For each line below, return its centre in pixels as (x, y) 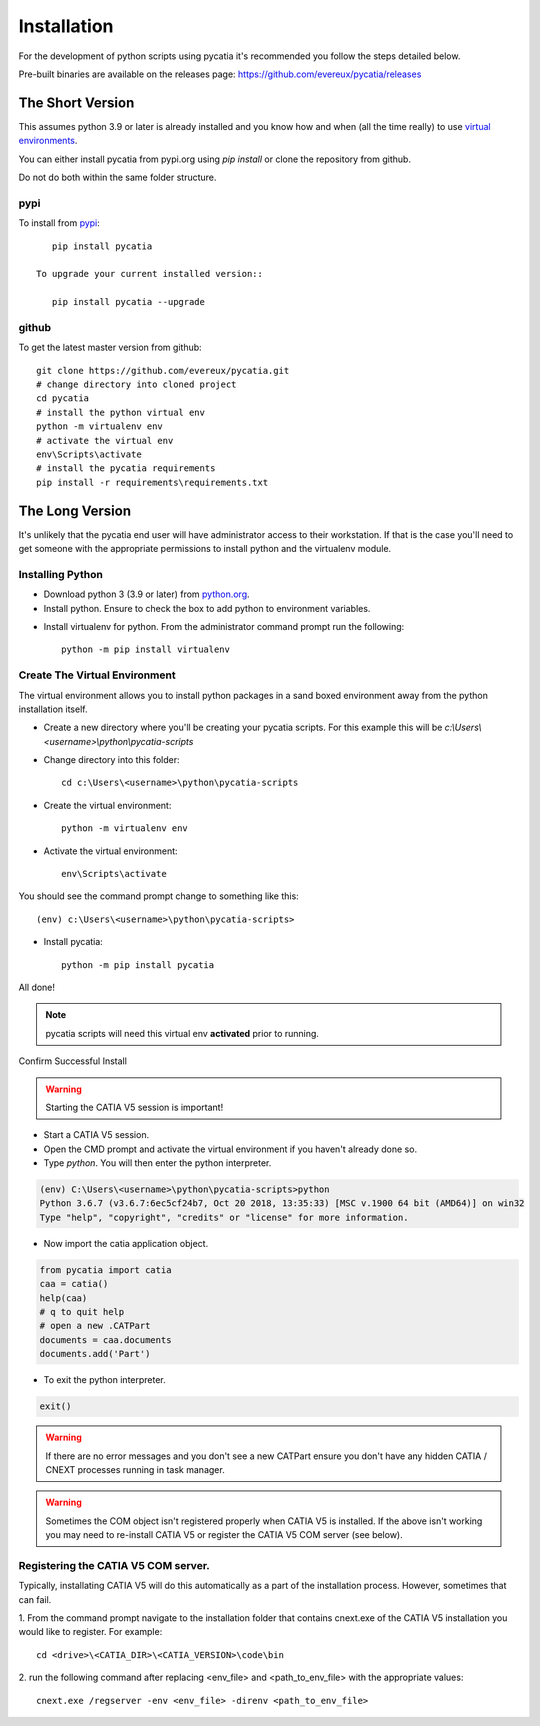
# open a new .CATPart (95, 1326)
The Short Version (76, 102)
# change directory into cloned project (136, 384)
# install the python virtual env (120, 412)
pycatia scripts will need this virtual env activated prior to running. (182, 1033)
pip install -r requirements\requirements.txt (152, 482)
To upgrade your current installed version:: (150, 274)
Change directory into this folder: (111, 760)
